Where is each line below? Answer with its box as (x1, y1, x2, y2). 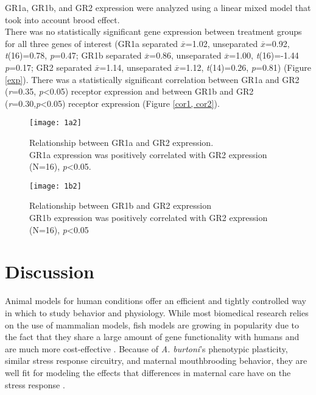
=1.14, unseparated (99, 60, 172, 73)
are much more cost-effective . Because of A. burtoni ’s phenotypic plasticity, (5, 342, 288, 355)
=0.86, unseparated (149, 49, 222, 62)
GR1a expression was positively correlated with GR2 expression (29, 148, 267, 161)
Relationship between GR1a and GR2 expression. (29, 136, 214, 148)
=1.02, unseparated (185, 37, 258, 49)
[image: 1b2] (29, 181, 82, 190)
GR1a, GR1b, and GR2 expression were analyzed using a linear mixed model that (5, 1, 311, 13)
